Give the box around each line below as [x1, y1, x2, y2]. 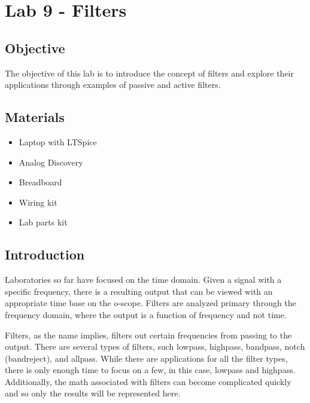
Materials [5, 108, 65, 126]
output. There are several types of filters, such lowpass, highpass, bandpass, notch [5, 340, 305, 353]
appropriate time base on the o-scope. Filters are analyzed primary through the [5, 297, 296, 309]
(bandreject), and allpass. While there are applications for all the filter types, [5, 352, 288, 364]
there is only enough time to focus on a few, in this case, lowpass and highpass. [5, 364, 296, 376]
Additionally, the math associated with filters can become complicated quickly [5, 375, 291, 387]
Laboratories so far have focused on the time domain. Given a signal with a [5, 273, 282, 286]
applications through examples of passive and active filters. [5, 78, 221, 91]
